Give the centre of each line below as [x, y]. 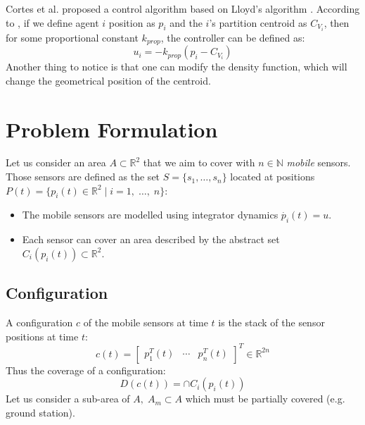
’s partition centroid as [258, 22]
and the [186, 22]
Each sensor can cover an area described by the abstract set [151, 239]
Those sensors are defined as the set [83, 177]
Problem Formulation [112, 129]
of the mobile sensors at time [146, 322]
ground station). [40, 412]
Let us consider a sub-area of [68, 399]
